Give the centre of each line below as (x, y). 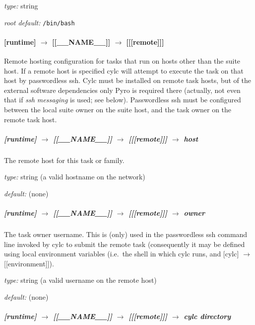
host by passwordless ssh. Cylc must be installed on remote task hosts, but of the (127, 80)
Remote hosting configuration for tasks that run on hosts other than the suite (122, 61)
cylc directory (207, 316)
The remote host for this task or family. (64, 160)
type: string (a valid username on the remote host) (80, 280)
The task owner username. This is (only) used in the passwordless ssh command (126, 234)
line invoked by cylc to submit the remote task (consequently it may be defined (125, 244)
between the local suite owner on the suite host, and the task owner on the (118, 110)
